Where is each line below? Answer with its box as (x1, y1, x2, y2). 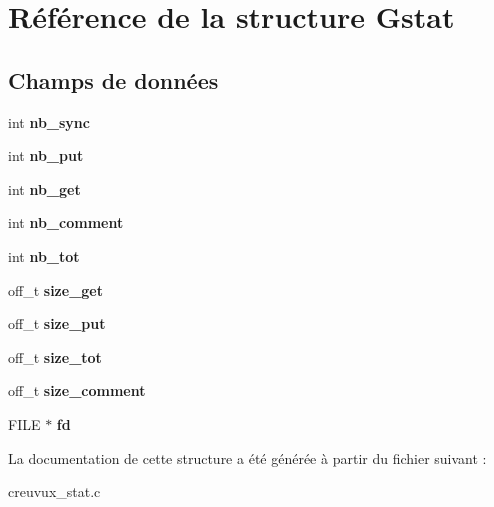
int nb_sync (8, 111, 90, 132)
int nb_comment (8, 212, 124, 233)
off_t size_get (8, 279, 103, 300)
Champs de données (8, 64, 219, 95)
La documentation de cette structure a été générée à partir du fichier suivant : (8, 447, 487, 468)
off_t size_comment (8, 380, 146, 401)
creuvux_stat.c (8, 481, 101, 502)
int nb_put (8, 145, 84, 166)
